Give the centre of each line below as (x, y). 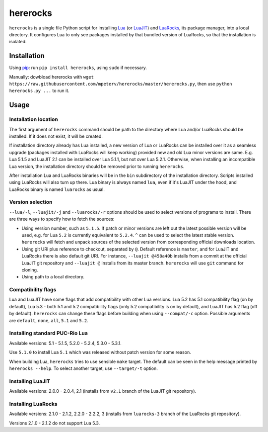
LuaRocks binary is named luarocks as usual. (57, 189)
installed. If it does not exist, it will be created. (56, 136)
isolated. (18, 42)
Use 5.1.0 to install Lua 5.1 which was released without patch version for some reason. (100, 352)
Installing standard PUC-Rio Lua (48, 333)
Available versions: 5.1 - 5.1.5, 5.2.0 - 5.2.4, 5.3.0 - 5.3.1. (65, 343)
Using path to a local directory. (53, 277)
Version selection (31, 202)
